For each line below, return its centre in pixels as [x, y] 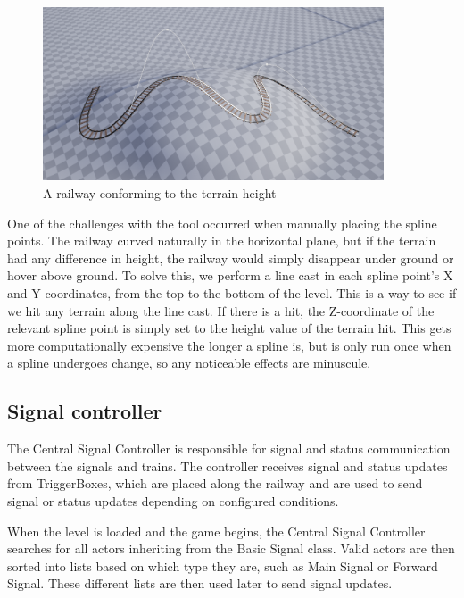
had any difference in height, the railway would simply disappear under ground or [231, 257]
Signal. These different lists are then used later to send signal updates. [200, 583]
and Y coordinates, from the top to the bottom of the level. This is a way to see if [232, 293]
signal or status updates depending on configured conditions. [173, 500]
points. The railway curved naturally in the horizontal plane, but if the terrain [222, 241]
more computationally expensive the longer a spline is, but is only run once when [229, 345]
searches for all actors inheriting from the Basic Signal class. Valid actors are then [231, 548]
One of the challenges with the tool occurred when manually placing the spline [222, 223]
